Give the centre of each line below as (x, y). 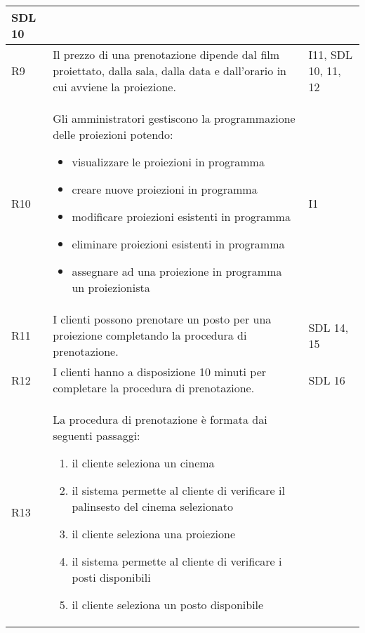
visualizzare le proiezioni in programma (168, 162)
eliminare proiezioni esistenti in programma (178, 244)
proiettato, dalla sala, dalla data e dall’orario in (170, 71)
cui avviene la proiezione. (114, 87)
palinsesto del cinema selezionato (153, 506)
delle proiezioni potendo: (113, 134)
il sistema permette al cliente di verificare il (178, 490)
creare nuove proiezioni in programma (165, 189)
